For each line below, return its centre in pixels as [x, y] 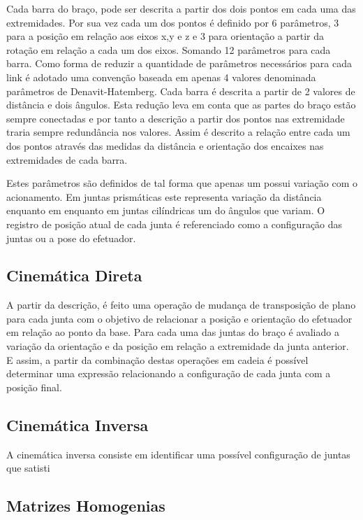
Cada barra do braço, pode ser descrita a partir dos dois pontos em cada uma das [181, 8]
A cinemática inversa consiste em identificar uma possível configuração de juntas [178, 454]
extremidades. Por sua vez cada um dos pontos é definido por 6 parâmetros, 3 [173, 22]
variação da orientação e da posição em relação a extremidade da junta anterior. [178, 346]
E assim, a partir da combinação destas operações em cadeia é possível [157, 359]
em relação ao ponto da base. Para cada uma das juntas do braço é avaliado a [173, 332]
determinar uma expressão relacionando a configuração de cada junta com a [169, 373]
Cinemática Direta [74, 275]
